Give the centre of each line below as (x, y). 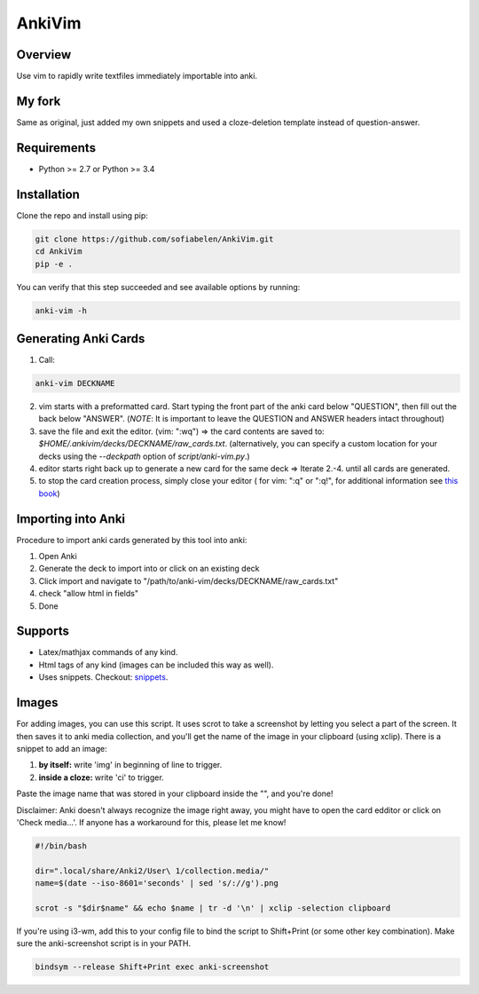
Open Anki (58, 556)
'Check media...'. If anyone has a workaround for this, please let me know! (151, 822)
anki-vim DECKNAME (75, 383)
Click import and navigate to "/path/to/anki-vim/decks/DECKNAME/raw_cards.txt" (188, 580)
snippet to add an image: (62, 748)
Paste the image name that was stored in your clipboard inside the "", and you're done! (175, 793)
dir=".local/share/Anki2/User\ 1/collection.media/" (152, 871)
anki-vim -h (61, 310)
